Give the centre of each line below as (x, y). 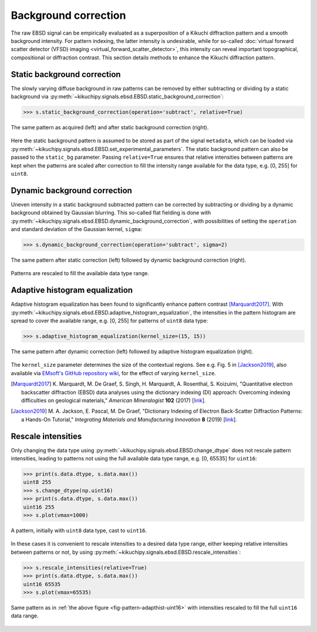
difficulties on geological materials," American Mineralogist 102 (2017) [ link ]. (114, 400)
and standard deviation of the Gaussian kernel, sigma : (77, 229)
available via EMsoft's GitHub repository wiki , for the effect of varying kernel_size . (114, 373)
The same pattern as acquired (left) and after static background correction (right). (110, 127)
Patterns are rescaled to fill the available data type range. (80, 273)
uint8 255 (37, 482)
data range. (25, 616)
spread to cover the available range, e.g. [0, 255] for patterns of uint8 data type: (109, 321)
